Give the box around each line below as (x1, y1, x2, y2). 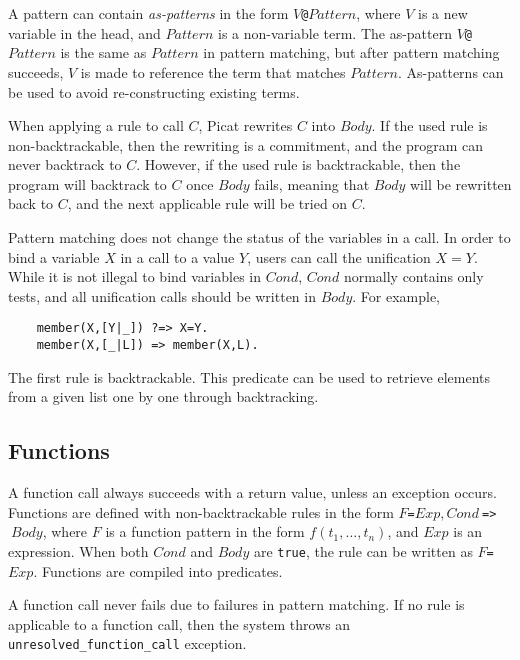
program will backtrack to (8, 173, 167, 194)
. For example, (352, 285, 440, 306)
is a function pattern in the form (105, 521, 305, 542)
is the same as (60, 42, 147, 63)
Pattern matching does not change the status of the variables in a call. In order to (8, 227, 511, 248)
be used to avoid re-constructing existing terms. (8, 81, 300, 102)
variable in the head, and (8, 22, 161, 43)
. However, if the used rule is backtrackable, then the (136, 154, 461, 175)
